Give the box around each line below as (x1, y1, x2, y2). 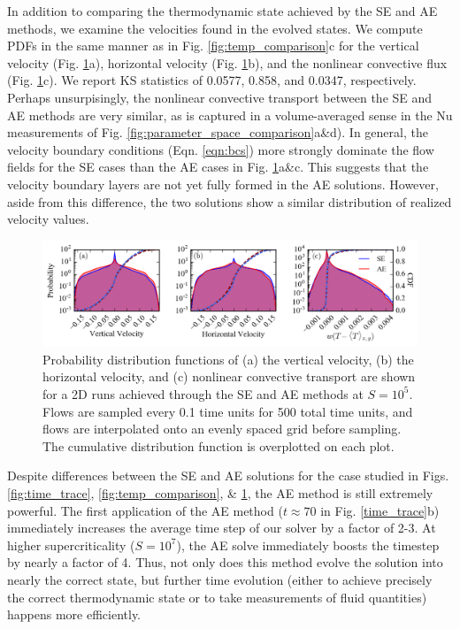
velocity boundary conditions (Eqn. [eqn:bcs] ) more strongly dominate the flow (7, 140, 434, 158)
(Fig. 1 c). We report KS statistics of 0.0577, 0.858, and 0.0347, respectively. (7, 71, 417, 89)
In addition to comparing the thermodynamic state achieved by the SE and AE (7, 2, 438, 19)
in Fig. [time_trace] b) (320, 501, 440, 519)
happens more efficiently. (7, 605, 142, 624)
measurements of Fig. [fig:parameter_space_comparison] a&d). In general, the (7, 123, 428, 142)
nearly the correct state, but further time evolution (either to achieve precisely (7, 570, 433, 588)
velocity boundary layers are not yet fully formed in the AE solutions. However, (7, 174, 439, 193)
